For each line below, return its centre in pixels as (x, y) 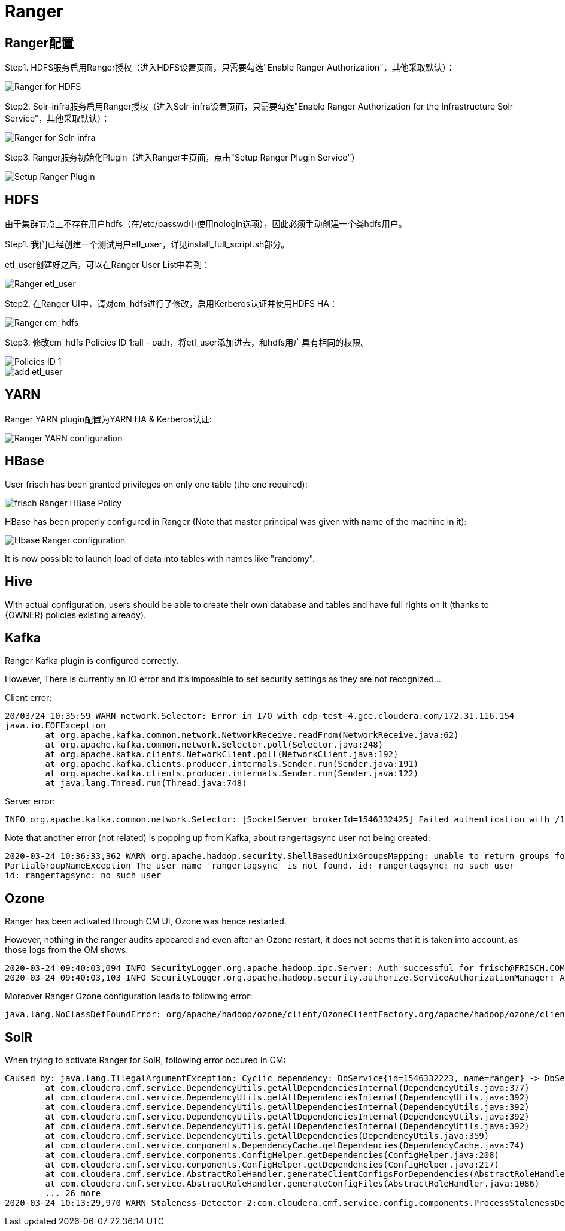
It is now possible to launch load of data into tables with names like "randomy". (160, 558)
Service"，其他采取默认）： (57, 119)
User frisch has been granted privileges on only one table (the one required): (156, 484)
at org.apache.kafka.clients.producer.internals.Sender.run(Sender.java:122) (232, 774)
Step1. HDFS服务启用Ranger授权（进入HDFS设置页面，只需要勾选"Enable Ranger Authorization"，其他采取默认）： (230, 68)
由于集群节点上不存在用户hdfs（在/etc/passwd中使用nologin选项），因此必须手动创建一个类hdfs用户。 (206, 224)
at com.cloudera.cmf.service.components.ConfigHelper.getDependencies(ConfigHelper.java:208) (272, 1155)
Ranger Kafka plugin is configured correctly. (92, 661)
